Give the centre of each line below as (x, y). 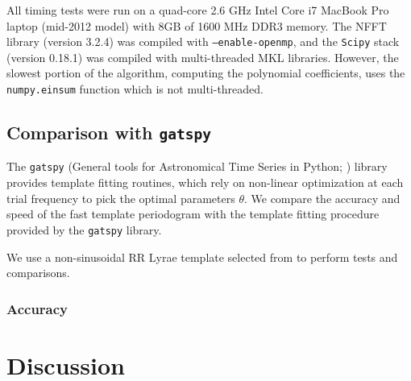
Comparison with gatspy (109, 133)
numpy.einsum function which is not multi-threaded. (135, 89)
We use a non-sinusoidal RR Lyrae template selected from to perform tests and (202, 257)
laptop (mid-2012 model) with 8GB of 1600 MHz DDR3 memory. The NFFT (197, 25)
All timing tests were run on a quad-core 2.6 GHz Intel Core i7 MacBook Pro (198, 10)
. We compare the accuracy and (322, 198)
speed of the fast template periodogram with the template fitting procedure (193, 214)
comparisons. (38, 273)
